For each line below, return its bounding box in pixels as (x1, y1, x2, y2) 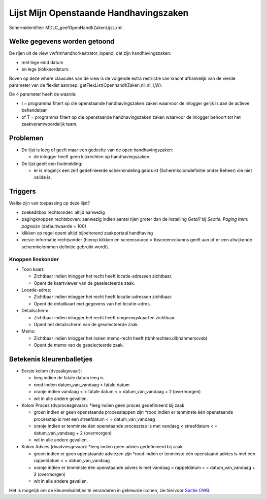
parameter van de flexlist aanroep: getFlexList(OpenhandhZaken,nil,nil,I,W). (9, 82, 163, 88)
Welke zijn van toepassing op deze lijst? (9, 200, 90, 206)
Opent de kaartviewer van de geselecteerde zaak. (33, 280, 135, 286)
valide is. (33, 174, 52, 180)
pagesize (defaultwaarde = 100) (21, 223, 86, 229)
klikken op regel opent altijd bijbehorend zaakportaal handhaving (21, 230, 153, 236)
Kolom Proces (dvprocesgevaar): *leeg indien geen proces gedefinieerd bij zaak (21, 402, 185, 408)
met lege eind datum (21, 59, 64, 65)
